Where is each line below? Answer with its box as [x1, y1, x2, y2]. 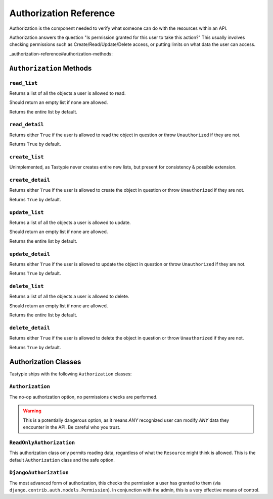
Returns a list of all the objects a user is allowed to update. [9, 219, 131, 226]
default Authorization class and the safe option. [9, 457, 115, 463]
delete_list [9, 283, 44, 290]
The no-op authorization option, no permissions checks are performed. [9, 394, 158, 400]
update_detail [9, 250, 51, 257]
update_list [9, 209, 44, 215]
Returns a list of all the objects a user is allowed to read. [9, 90, 126, 96]
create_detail [9, 177, 51, 184]
